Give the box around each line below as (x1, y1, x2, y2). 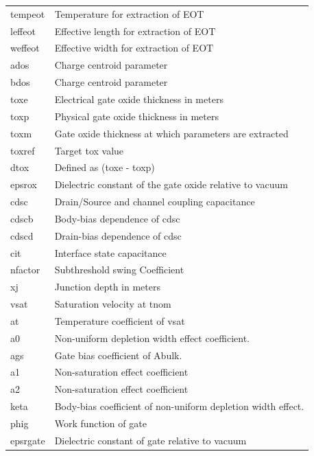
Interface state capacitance (54, 245, 167, 260)
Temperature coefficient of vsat (54, 313, 185, 328)
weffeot (10, 41, 40, 55)
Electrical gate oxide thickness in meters (54, 91, 224, 106)
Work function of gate (54, 416, 147, 430)
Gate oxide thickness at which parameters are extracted (54, 126, 289, 140)
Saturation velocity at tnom (54, 297, 171, 311)
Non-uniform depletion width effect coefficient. (54, 330, 250, 345)
